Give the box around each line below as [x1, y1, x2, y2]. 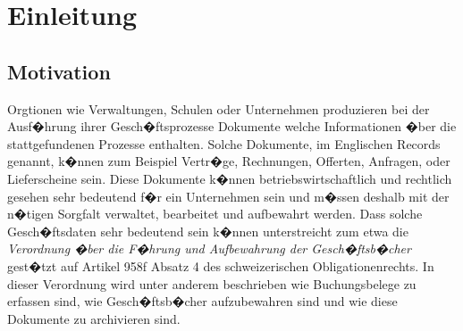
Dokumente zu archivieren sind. [7, 309, 181, 327]
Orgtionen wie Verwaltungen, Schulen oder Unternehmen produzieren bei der [7, 99, 430, 118]
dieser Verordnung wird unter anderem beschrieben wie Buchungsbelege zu [7, 274, 417, 293]
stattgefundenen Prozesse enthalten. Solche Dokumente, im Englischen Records [7, 134, 441, 153]
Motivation [7, 57, 111, 85]
